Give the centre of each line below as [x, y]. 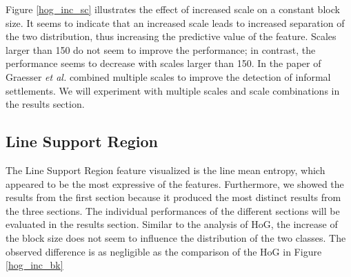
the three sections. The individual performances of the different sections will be [173, 210]
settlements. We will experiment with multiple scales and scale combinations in [173, 90]
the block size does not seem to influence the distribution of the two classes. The [176, 237]
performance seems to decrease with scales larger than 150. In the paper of [163, 63]
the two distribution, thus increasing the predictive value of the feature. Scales [171, 36]
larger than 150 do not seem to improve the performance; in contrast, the [161, 49]
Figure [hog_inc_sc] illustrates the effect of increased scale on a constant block [173, 9]
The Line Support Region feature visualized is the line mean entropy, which [166, 170]
